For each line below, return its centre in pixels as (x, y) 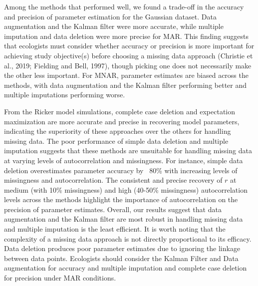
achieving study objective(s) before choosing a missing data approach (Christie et (129, 55)
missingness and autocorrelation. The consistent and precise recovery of (113, 180)
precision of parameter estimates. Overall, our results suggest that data (113, 209)
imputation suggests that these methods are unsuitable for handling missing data (128, 150)
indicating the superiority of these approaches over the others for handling (118, 131)
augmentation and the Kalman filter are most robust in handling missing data (124, 219)
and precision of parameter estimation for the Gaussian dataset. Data (110, 16)
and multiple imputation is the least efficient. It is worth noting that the (115, 229)
